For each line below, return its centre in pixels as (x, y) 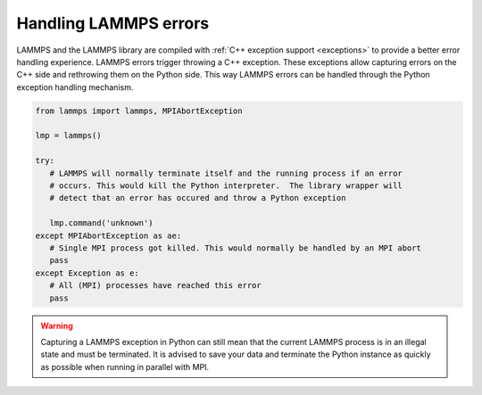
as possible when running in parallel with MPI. (125, 366)
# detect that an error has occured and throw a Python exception (198, 198)
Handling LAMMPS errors (113, 23)
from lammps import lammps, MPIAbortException (139, 111)
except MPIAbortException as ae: (108, 235)
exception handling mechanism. (75, 87)
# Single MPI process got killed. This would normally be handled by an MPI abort (235, 248)
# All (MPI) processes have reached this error (156, 286)
